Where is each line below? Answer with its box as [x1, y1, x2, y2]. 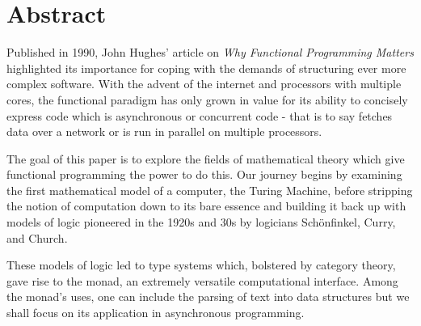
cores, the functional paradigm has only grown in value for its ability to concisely [6, 91, 408, 108]
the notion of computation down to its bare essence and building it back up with [6, 197, 406, 214]
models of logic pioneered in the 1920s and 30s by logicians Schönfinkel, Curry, [6, 214, 396, 231]
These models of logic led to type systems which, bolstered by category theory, [6, 256, 396, 273]
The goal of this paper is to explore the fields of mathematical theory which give [6, 150, 405, 167]
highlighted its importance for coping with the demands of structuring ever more [6, 59, 406, 76]
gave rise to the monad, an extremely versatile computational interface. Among [6, 272, 398, 289]
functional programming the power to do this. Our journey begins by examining [6, 166, 402, 183]
